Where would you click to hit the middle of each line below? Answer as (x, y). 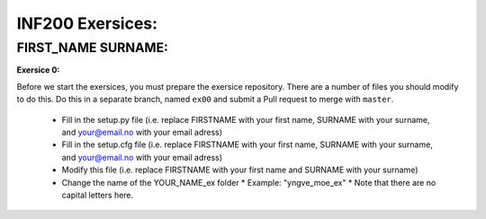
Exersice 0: (38, 70)
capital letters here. (98, 195)
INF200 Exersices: (87, 23)
